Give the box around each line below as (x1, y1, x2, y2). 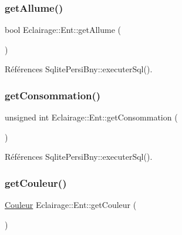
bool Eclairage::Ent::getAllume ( (5, 23, 122, 36)
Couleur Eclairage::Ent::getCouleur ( (5, 199, 137, 211)
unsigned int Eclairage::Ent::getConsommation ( (5, 111, 178, 123)
